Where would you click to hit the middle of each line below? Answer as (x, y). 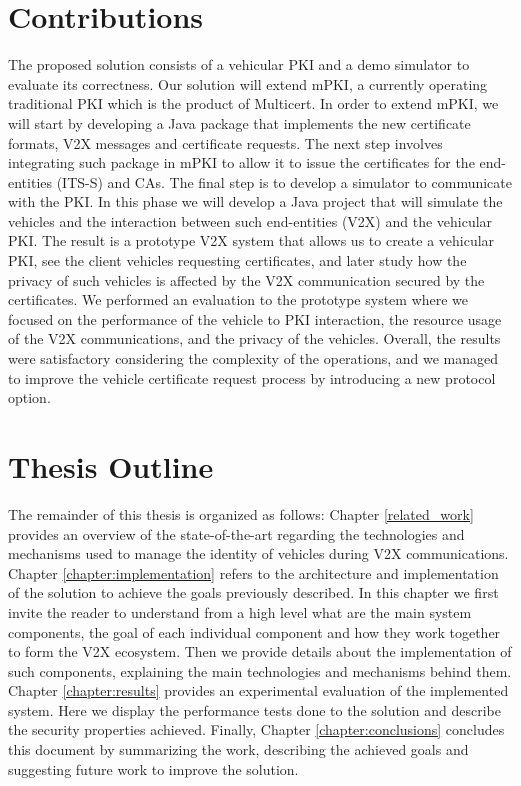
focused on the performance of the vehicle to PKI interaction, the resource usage (255, 318)
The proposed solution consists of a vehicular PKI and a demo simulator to (239, 64)
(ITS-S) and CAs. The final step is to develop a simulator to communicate (284, 181)
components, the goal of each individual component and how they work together (254, 631)
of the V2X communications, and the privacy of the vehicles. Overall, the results (254, 338)
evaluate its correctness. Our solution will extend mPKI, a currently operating (248, 83)
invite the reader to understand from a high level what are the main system (240, 611)
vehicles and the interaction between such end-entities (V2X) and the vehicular (250, 220)
